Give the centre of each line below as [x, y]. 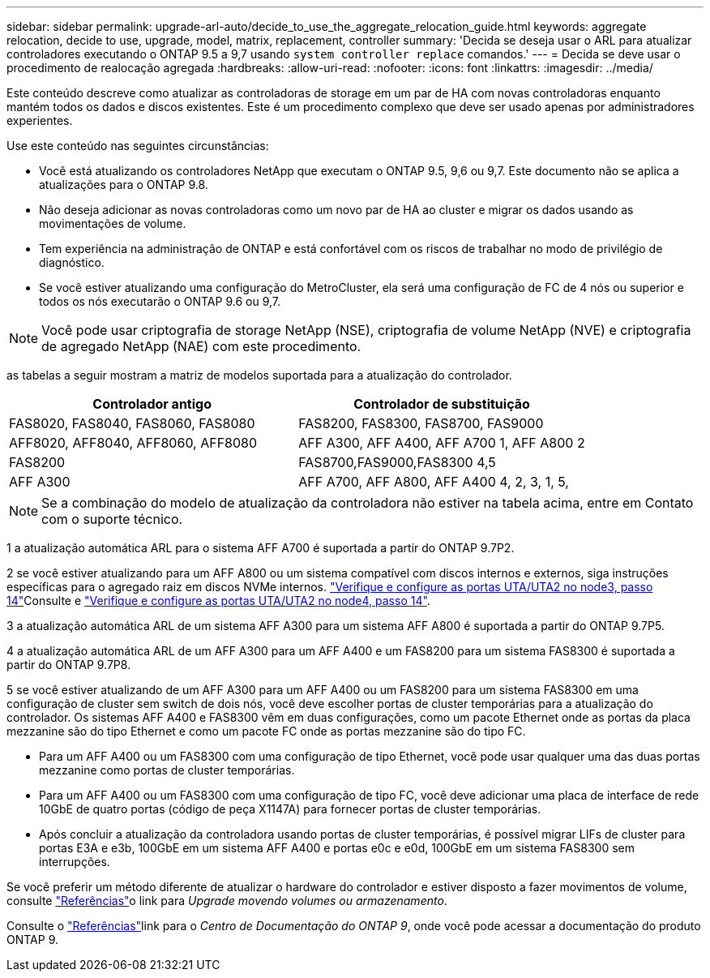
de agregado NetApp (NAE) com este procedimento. [201, 346]
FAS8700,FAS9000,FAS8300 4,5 [397, 462]
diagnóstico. [72, 262]
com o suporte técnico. [112, 519]
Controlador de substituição [442, 404]
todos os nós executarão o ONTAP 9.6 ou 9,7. [160, 301]
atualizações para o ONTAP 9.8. [124, 184]
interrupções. [75, 862]
